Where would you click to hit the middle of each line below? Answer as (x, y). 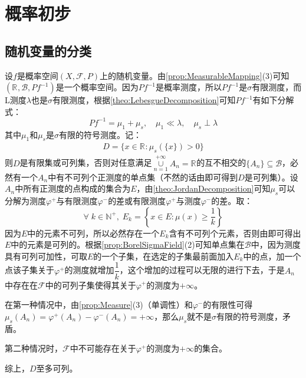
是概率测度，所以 (188, 87)
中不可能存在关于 (103, 348)
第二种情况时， (34, 348)
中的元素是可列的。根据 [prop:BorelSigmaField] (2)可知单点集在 (128, 244)
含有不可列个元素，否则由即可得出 (235, 233)
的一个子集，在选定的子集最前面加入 (164, 256)
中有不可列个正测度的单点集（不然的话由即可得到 (143, 177)
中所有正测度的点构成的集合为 (73, 188)
